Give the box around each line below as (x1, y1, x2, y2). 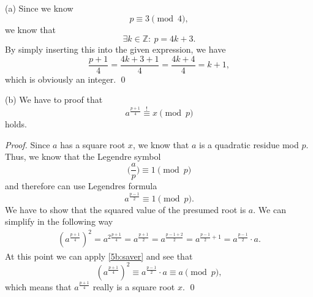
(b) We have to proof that (5, 93, 103, 106)
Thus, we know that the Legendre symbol (5, 150, 161, 163)
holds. (5, 118, 27, 130)
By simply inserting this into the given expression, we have (5, 43, 226, 56)
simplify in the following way (5, 215, 113, 228)
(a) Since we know (5, 2, 74, 14)
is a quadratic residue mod (198, 138, 299, 151)
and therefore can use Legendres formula (5, 179, 157, 192)
